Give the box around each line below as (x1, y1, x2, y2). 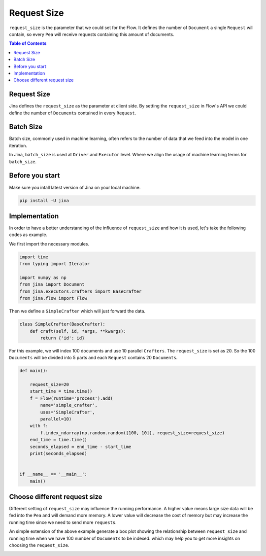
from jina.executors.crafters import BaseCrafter (19, 288, 142, 294)
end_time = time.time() (30, 437, 87, 443)
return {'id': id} (40, 335, 85, 341)
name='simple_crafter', (40, 402, 98, 408)
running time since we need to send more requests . (9, 519, 117, 525)
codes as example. (9, 232, 48, 238)
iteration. (9, 142, 27, 148)
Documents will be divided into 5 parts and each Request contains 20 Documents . (9, 355, 178, 361)
